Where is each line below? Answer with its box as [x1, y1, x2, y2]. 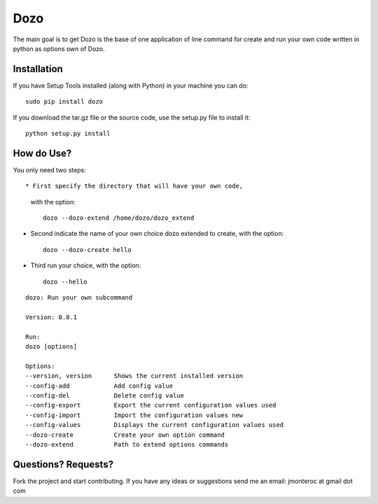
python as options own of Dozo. [13, 44, 105, 52]
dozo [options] [25, 343, 78, 350]
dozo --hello [43, 277, 87, 286]
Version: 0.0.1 [25, 313, 78, 321]
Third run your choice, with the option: [30, 261, 141, 269]
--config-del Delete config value [25, 391, 185, 399]
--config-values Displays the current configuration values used [25, 421, 284, 429]
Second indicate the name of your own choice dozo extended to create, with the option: [30, 230, 284, 238]
